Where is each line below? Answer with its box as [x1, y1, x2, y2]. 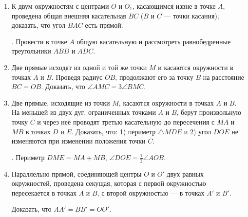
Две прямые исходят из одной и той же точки [11, 62, 147, 72]
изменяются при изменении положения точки [11, 136, 146, 146]
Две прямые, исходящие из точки [11, 97, 110, 108]
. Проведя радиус [51, 72, 103, 82]
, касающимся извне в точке [132, 1, 216, 11]
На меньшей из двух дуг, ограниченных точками [11, 107, 156, 117]
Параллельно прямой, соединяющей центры [11, 168, 142, 179]
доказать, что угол [11, 20, 65, 30]
